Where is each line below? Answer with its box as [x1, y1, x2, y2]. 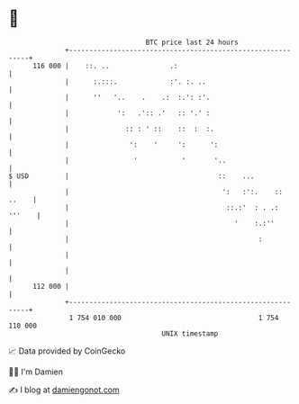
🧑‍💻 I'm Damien [8, 366, 64, 377]
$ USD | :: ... [8, 171, 255, 181]
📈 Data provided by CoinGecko [8, 346, 126, 356]
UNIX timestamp [161, 328, 219, 338]
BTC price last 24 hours [145, 38, 240, 47]
